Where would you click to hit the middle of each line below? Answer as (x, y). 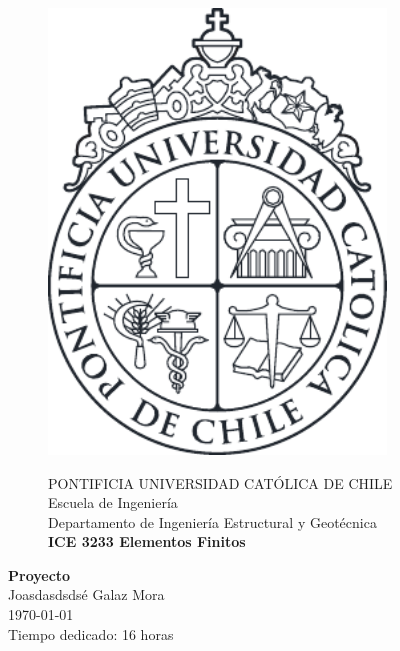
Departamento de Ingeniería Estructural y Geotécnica (212, 521)
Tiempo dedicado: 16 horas (91, 633)
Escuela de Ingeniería (113, 502)
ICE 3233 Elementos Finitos (147, 541)
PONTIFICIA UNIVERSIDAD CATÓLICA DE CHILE (220, 482)
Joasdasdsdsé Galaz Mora (86, 594)
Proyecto (39, 574)
